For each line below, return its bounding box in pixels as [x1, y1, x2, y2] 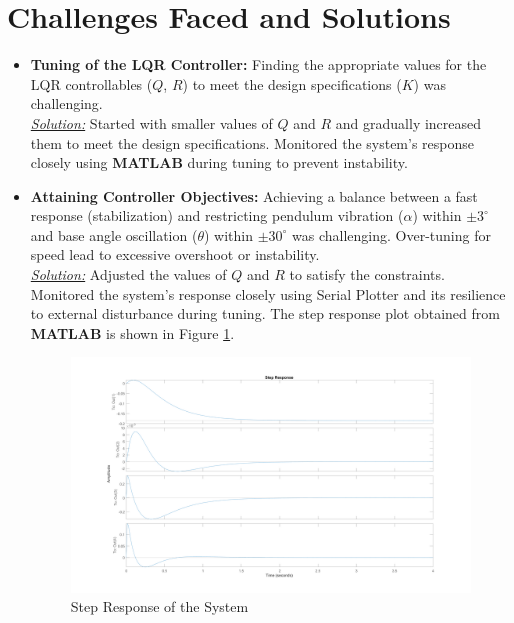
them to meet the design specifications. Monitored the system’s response [30, 132, 474, 153]
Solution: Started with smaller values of [30, 112, 273, 133]
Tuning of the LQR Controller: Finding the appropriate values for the [30, 54, 487, 75]
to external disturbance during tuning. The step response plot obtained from [30, 303, 500, 324]
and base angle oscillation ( [30, 224, 198, 245]
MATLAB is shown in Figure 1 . [30, 322, 235, 343]
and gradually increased [335, 112, 482, 133]
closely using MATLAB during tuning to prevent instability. [30, 152, 408, 173]
